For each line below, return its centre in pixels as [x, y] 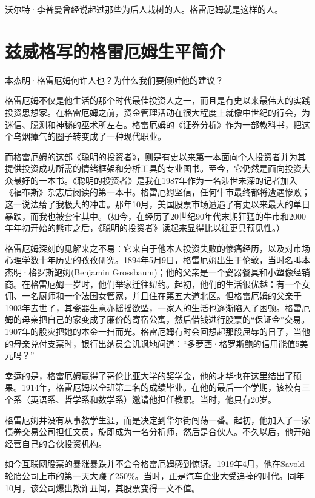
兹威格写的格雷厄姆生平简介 [115, 51]
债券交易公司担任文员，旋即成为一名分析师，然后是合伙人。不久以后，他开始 [157, 432]
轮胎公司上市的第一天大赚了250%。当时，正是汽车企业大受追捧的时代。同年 [155, 475]
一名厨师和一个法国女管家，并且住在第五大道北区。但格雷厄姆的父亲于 [161, 296]
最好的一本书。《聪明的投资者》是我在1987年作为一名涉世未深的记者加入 [155, 180]
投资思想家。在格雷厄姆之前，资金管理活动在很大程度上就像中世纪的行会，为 [157, 112]
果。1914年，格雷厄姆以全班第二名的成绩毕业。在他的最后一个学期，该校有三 [157, 387]
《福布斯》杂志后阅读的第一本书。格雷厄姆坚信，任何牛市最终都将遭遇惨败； [157, 192]
